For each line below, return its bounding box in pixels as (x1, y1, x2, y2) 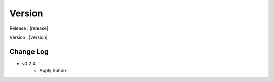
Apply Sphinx (39, 68, 67, 74)
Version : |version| (9, 34, 48, 40)
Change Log (9, 47, 49, 56)
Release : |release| (9, 25, 48, 31)
